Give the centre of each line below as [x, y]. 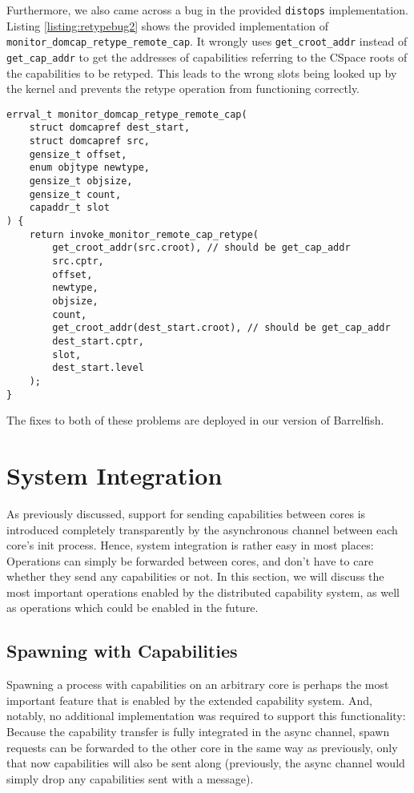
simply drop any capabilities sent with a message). [130, 778]
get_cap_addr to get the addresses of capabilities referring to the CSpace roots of [207, 56]
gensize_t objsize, [81, 181]
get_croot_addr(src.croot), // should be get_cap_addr [201, 248]
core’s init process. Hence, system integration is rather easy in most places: [190, 545]
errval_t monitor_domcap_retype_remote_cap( [127, 114]
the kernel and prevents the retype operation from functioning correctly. [183, 89]
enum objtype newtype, [89, 168]
